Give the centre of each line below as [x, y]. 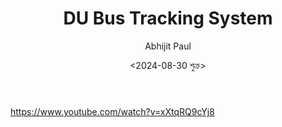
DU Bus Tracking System [168, 18]
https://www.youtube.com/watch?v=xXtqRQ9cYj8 [112, 111]
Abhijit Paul [168, 46]
